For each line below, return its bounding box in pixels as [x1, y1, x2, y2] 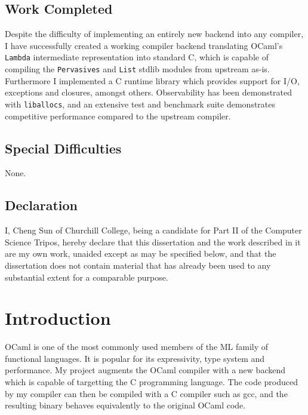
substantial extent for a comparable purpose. [5, 270, 168, 283]
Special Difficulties [5, 139, 122, 157]
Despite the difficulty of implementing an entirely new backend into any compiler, [5, 27, 304, 40]
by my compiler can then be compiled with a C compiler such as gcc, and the [5, 387, 288, 399]
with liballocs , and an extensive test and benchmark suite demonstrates [5, 97, 276, 110]
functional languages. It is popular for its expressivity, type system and [5, 352, 265, 364]
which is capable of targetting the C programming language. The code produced [5, 376, 298, 388]
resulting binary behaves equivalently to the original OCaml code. [5, 399, 246, 411]
